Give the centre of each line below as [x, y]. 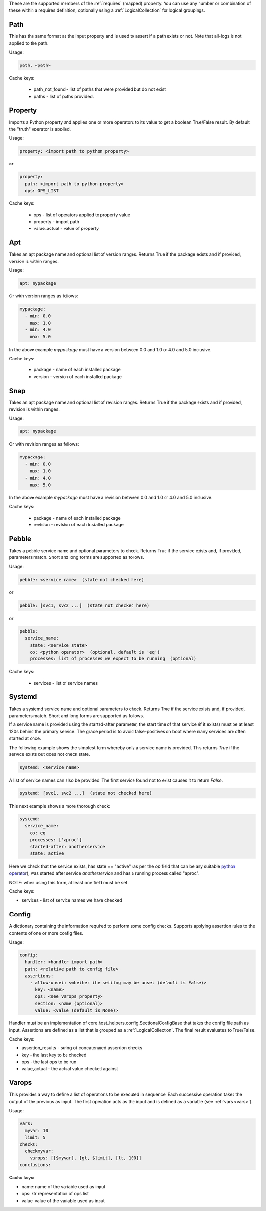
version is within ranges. [34, 261]
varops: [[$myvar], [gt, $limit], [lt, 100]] [86, 1158]
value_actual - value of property [66, 229]
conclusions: [35, 1165]
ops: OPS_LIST [42, 191]
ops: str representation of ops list [55, 1194]
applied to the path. [29, 43]
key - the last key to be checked [54, 1055]
